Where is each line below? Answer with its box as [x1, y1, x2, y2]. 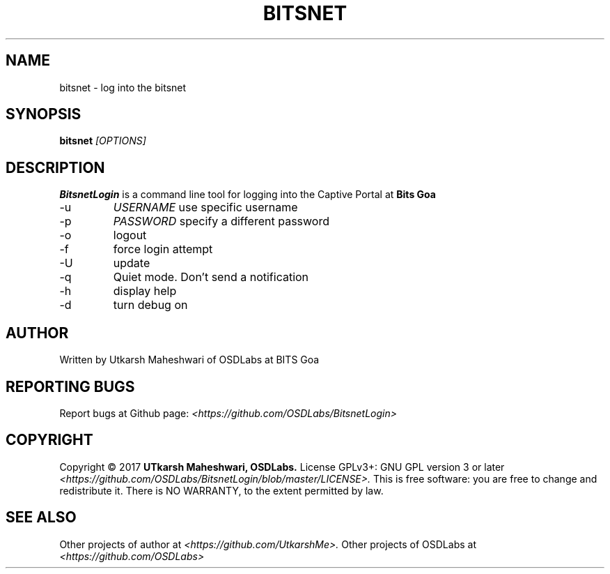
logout [113, 228, 147, 243]
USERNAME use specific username [113, 200, 298, 215]
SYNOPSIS [6, 105, 81, 123]
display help [113, 284, 177, 299]
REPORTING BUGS [6, 377, 135, 395]
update [113, 256, 150, 271]
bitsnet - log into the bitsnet [59, 81, 187, 93]
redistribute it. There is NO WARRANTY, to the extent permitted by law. [59, 484, 384, 497]
